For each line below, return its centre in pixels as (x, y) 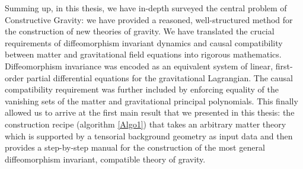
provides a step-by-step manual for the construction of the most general (135, 147)
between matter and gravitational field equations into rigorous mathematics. (143, 54)
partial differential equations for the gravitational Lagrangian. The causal (160, 77)
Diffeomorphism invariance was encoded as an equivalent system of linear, (139, 66)
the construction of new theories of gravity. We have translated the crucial (140, 31)
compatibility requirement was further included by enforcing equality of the (142, 89)
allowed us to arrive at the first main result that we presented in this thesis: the (150, 112)
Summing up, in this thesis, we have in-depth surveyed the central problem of (146, 8)
